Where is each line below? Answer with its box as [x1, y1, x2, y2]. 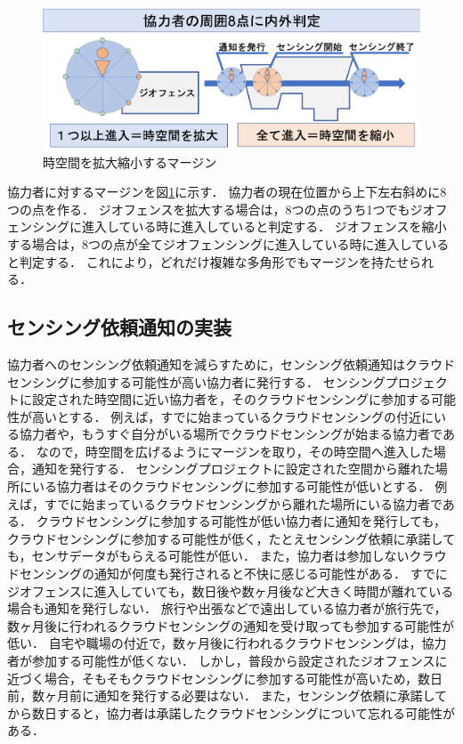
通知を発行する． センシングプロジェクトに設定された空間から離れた [31, 459, 435, 478]
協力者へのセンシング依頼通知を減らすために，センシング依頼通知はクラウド [7, 354, 456, 373]
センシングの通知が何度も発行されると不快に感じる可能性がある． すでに [19, 564, 448, 583]
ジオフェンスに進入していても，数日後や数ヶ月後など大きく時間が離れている [7, 581, 454, 600]
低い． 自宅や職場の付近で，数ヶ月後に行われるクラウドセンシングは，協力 [7, 634, 447, 652]
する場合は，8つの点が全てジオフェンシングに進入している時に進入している [7, 234, 450, 253]
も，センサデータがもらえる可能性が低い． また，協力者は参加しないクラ [7, 546, 435, 565]
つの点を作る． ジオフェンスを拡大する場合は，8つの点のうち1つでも [7, 199, 410, 218]
